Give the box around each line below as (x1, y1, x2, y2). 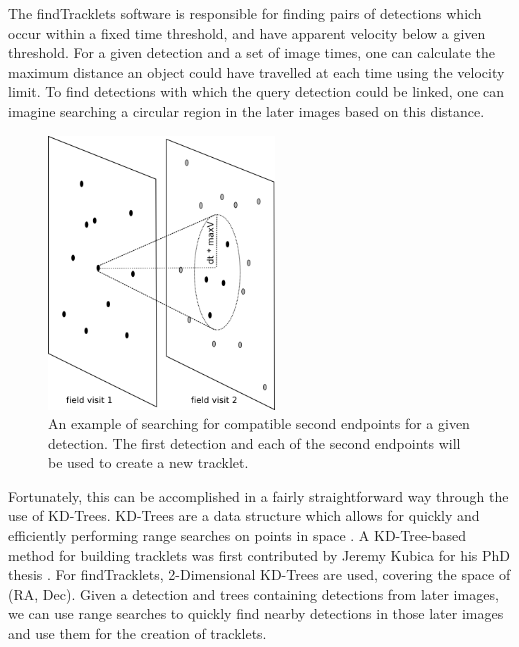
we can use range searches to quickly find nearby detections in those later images (8, 603, 504, 624)
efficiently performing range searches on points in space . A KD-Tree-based (8, 525, 467, 546)
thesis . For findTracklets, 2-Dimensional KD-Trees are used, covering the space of (8, 564, 511, 585)
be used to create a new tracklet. (48, 452, 249, 473)
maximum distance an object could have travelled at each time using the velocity (8, 61, 505, 82)
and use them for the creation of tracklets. (8, 623, 267, 644)
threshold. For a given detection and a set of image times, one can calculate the (8, 42, 495, 63)
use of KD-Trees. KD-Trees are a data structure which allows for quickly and (8, 505, 480, 526)
